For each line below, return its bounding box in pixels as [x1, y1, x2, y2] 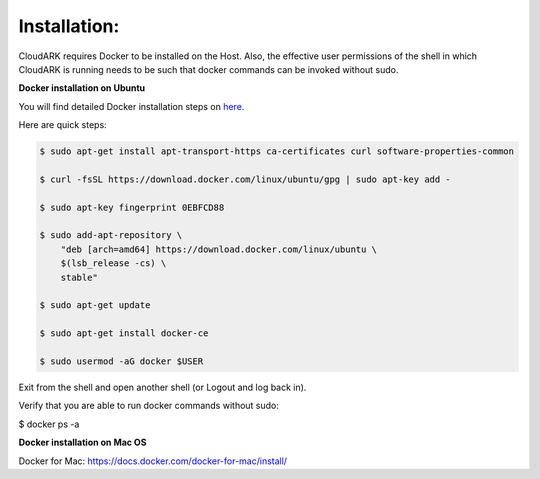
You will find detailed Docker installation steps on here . [18, 100, 245, 112]
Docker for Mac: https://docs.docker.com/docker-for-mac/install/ [18, 455, 288, 467]
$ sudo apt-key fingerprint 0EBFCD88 [39, 201, 225, 213]
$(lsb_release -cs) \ [60, 258, 167, 269]
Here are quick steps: [18, 119, 107, 131]
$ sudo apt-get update [39, 300, 151, 311]
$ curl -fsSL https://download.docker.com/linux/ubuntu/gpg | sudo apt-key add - [39, 173, 452, 185]
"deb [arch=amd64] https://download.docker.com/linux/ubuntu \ [60, 243, 378, 255]
